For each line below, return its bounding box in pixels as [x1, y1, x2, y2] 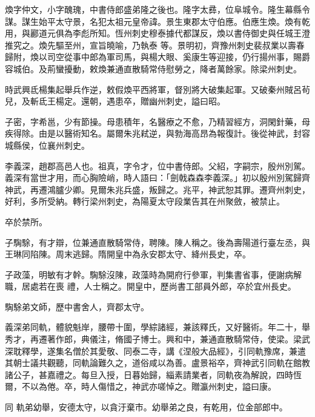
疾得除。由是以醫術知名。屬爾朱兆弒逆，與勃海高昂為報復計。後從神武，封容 [5, 127, 310, 140]
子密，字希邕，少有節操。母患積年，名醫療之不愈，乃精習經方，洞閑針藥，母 [5, 115, 310, 127]
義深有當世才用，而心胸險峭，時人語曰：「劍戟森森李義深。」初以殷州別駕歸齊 [5, 171, 310, 184]
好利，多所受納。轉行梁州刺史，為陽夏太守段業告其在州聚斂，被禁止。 [5, 195, 285, 208]
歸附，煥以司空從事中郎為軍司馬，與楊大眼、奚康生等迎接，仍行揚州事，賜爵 [5, 50, 310, 63]
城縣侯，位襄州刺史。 [5, 138, 90, 151]
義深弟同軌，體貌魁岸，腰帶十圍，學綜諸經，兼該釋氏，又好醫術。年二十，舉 [5, 320, 310, 333]
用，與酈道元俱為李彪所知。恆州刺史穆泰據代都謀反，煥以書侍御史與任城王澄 [5, 27, 310, 39]
